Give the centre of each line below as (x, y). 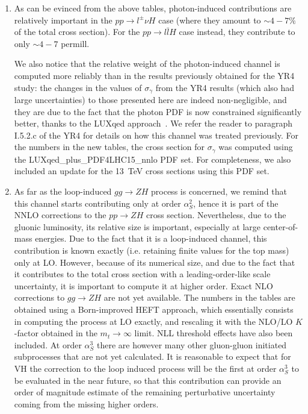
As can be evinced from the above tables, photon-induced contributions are (153, 8)
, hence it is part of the (236, 203)
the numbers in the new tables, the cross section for (109, 147)
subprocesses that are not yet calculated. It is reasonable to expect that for (152, 356)
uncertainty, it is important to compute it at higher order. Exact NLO (143, 285)
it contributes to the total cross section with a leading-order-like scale (142, 274)
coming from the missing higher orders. (86, 403)
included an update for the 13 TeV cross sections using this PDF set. (142, 171)
